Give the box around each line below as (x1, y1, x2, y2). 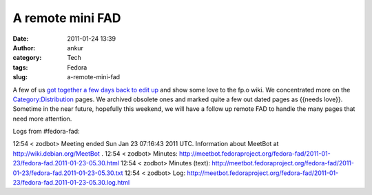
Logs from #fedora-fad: (12, 127, 80, 136)
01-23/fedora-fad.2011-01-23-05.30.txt (12, 169, 123, 177)
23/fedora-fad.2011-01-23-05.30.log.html (12, 178, 130, 187)
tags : (12, 63, 28, 72)
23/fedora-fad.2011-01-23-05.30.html (12, 159, 120, 167)
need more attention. (12, 114, 72, 123)
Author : (12, 43, 36, 52)
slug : (12, 73, 28, 81)
